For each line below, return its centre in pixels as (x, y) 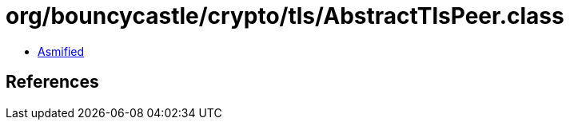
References (52, 82)
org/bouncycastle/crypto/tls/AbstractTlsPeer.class (285, 16)
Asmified (61, 51)
